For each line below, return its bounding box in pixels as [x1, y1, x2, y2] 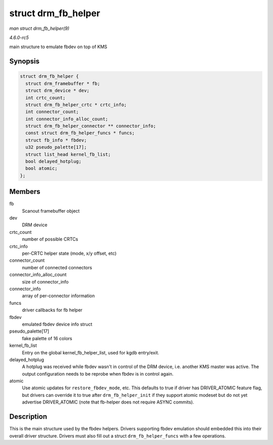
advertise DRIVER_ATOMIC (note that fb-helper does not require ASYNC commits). [22, 399, 194, 405]
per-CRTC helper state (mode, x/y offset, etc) [22, 251, 117, 257]
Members [9, 187, 40, 196]
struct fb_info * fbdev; [25, 137, 87, 143]
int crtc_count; [25, 95, 66, 101]
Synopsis [9, 57, 40, 66]
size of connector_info [22, 278, 69, 285]
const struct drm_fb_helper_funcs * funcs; [25, 130, 135, 136]
